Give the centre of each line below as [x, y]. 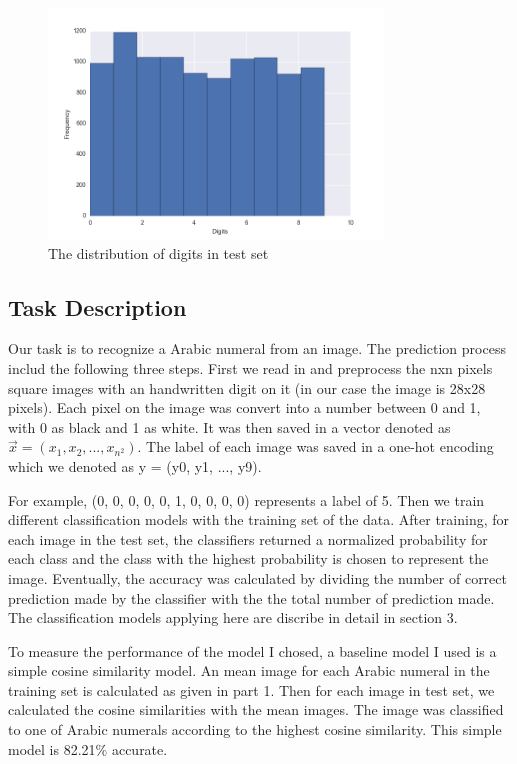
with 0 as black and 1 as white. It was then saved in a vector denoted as [229, 426]
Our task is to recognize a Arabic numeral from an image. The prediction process [257, 348]
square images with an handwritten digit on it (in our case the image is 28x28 [247, 387]
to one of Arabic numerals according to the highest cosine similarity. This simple [255, 729]
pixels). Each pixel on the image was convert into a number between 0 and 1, [244, 407]
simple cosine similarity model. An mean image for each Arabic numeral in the [249, 670]
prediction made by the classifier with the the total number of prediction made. [251, 597]
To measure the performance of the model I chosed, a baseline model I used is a [252, 650]
